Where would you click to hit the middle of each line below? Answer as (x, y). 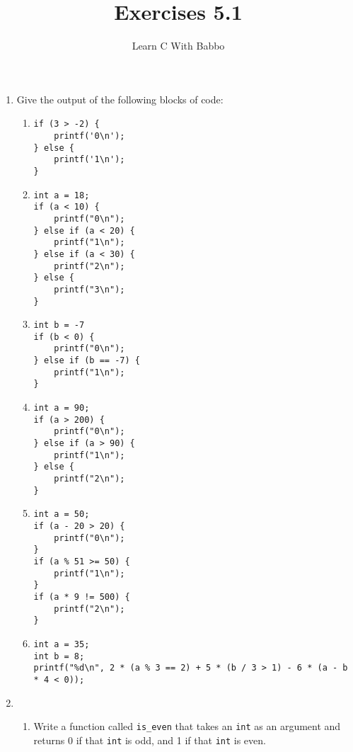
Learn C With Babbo (178, 46)
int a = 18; (62, 195)
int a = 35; (62, 644)
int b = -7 (59, 325)
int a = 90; (62, 408)
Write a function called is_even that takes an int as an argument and (187, 726)
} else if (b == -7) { (87, 361)
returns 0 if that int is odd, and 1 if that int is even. (150, 740)
